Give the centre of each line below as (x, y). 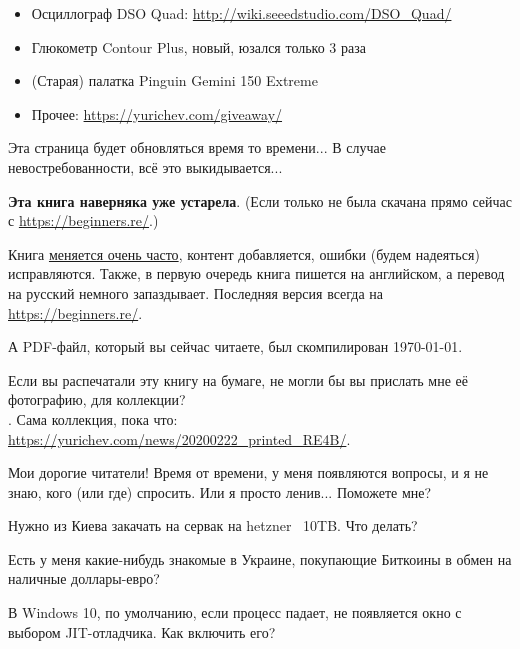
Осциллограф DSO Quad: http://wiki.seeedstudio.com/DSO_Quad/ (241, 13)
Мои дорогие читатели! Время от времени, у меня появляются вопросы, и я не (248, 472)
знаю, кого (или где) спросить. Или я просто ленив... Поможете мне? (220, 491)
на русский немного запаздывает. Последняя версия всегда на (196, 292)
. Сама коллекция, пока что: (93, 418)
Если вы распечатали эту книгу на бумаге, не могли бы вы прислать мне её (238, 379)
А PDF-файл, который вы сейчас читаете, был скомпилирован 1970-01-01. (235, 346)
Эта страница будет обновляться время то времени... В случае (197, 147)
